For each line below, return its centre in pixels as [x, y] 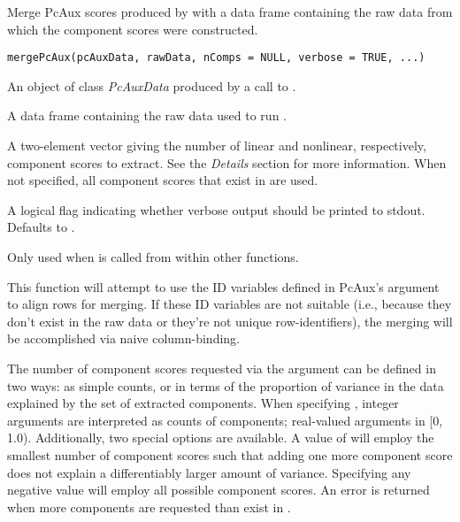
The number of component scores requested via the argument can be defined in [222, 368]
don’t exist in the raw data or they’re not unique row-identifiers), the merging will [230, 321]
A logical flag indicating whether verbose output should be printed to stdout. [216, 209]
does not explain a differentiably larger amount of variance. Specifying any [209, 472]
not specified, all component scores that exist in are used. [163, 180]
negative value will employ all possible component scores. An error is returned [218, 490]
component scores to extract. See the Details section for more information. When [227, 162]
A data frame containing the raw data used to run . [147, 115]
